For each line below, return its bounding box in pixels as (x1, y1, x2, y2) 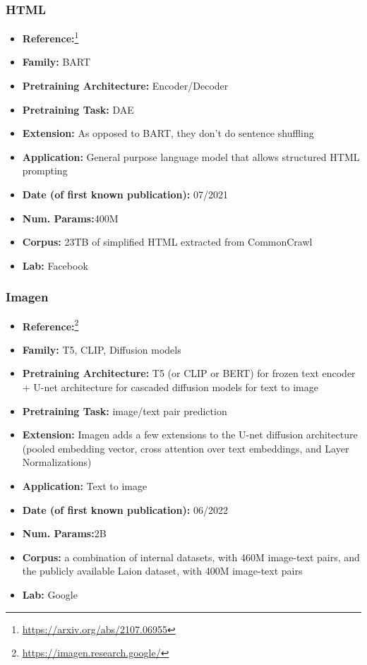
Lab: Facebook (22, 258, 88, 272)
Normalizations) (22, 455, 92, 469)
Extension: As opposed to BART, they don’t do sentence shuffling (22, 126, 314, 140)
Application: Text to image (22, 479, 148, 493)
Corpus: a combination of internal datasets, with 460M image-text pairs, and (22, 549, 360, 564)
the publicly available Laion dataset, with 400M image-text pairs (22, 563, 303, 578)
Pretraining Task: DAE (22, 102, 134, 116)
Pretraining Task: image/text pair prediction (22, 403, 227, 418)
